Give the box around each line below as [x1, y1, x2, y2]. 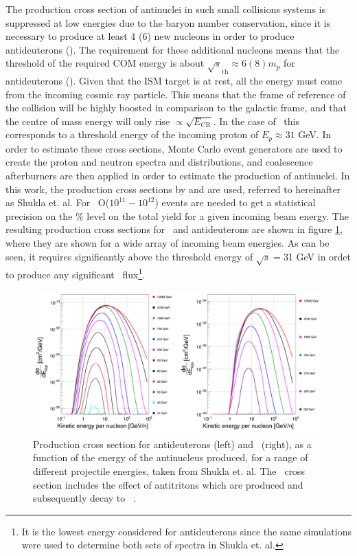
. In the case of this [213, 113, 299, 128]
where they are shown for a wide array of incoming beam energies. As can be [5, 235, 330, 249]
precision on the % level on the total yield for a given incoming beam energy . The [5, 208, 349, 223]
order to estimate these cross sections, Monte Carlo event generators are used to [5, 141, 343, 155]
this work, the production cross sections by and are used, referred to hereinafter [5, 181, 341, 196]
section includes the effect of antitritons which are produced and [33, 477, 303, 491]
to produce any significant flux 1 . [5, 265, 146, 281]
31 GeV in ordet [283, 249, 352, 263]
